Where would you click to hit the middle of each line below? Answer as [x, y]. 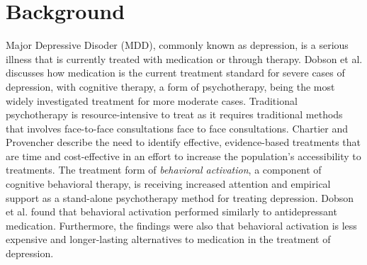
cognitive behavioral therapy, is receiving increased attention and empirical [168, 184]
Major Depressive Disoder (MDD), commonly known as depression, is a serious [177, 45]
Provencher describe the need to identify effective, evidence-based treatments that [183, 142]
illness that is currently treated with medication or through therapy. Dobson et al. [184, 58]
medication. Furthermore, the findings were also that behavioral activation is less [181, 225]
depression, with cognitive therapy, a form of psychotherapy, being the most [170, 86]
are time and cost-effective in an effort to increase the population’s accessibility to [183, 156]
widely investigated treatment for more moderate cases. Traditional [152, 100]
